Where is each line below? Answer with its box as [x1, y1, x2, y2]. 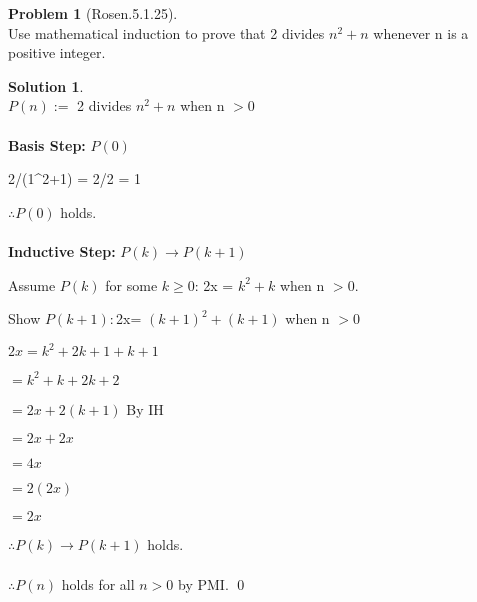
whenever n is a [373, 22, 469, 43]
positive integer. [8, 42, 106, 63]
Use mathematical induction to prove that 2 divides [8, 22, 325, 43]
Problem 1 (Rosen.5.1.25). [8, 3, 178, 23]
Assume [8, 274, 56, 295]
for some [105, 274, 158, 295]
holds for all [61, 573, 135, 594]
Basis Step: [8, 134, 86, 155]
